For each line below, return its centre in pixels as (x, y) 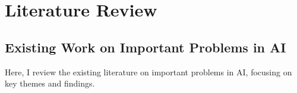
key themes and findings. (50, 83)
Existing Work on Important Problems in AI (146, 47)
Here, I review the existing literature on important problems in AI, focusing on (148, 72)
